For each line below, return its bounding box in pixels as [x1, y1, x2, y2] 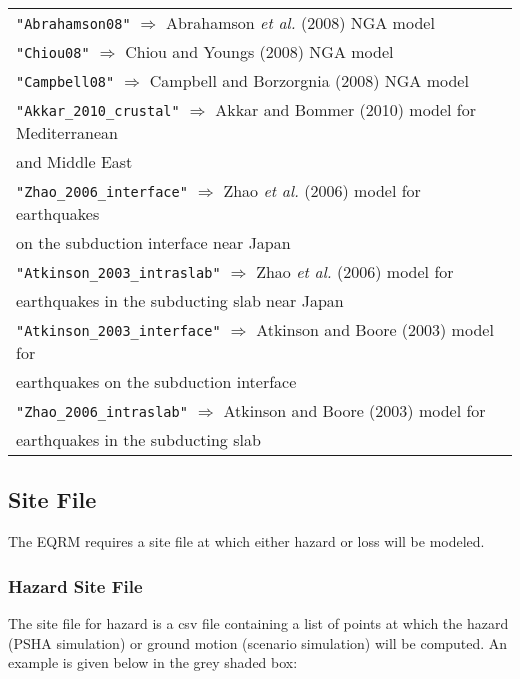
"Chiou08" [16, 45, 90, 61]
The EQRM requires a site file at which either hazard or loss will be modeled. [8, 531, 485, 552]
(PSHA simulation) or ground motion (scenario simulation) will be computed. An [8, 632, 508, 653]
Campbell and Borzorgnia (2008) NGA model [149, 69, 469, 92]
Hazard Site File [8, 573, 143, 598]
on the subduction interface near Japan [16, 231, 291, 254]
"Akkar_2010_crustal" [16, 103, 180, 119]
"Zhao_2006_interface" [16, 184, 188, 200]
